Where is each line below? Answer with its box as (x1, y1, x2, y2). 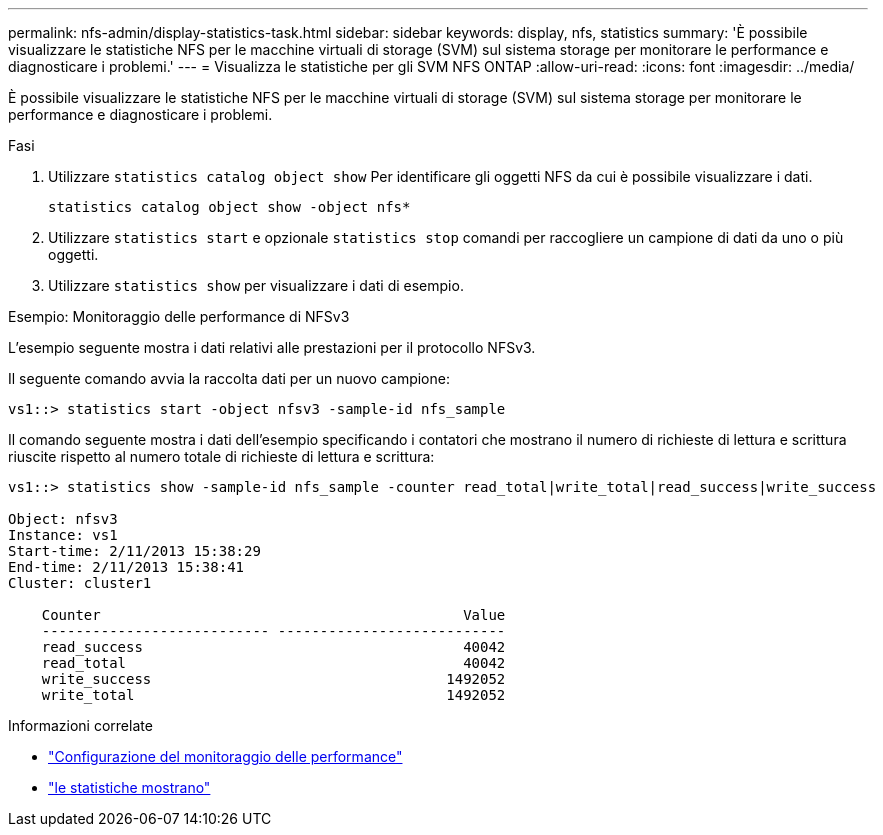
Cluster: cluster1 (8, 575, 152, 591)
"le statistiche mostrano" (48, 779, 211, 796)
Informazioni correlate (8, 717, 153, 734)
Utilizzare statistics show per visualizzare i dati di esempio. (48, 277, 464, 294)
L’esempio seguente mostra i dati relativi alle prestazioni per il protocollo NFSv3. (8, 339, 536, 356)
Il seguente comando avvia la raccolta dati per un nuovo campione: (8, 370, 450, 387)
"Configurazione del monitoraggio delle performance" (48, 748, 403, 765)
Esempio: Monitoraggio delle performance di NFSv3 (8, 308, 350, 325)
